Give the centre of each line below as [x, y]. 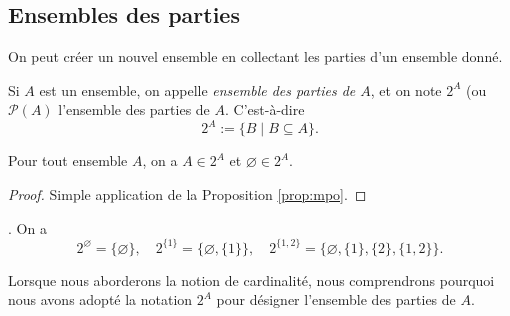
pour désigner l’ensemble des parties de [336, 299]
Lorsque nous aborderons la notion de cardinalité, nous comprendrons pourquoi [251, 279]
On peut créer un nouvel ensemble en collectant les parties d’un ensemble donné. [255, 56]
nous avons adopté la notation [100, 299]
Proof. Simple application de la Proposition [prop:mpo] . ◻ [187, 194]
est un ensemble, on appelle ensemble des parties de [197, 89]
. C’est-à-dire [265, 109]
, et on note [406, 89]
